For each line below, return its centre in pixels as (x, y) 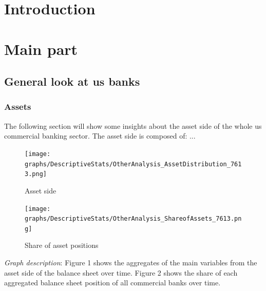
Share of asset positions (62, 245)
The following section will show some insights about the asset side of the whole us (133, 125)
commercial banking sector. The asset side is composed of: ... (100, 136)
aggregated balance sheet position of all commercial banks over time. (112, 283)
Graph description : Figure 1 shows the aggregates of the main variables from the (131, 263)
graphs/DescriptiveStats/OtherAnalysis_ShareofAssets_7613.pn (133, 219)
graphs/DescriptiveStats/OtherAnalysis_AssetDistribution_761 (133, 164)
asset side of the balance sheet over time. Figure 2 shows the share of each (121, 272)
